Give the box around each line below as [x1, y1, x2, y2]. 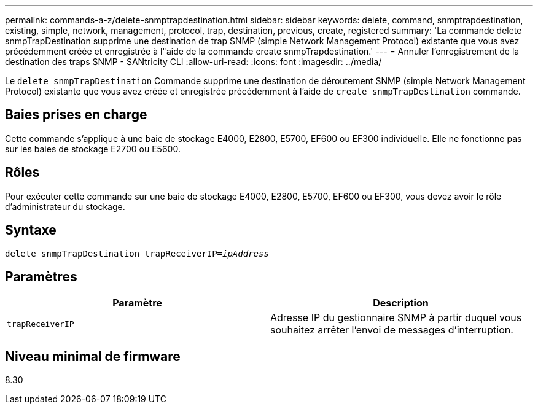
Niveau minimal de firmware [5, 348, 181, 364]
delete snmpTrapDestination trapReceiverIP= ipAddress [5, 248, 269, 259]
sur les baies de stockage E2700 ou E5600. [5, 143, 181, 154]
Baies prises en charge [5, 107, 147, 123]
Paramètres [5, 268, 77, 284]
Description [373, 297, 429, 310]
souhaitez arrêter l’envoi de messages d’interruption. [270, 324, 513, 337]
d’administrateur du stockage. [5, 201, 125, 212]
